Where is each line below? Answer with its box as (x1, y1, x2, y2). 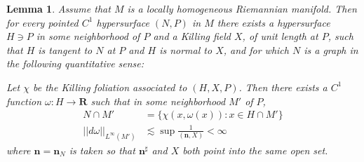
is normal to (159, 42, 213, 57)
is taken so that (69, 142, 135, 157)
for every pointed (6, 15, 79, 29)
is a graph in (304, 42, 358, 57)
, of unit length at (242, 29, 318, 43)
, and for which (223, 42, 289, 57)
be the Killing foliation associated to (32, 79, 187, 94)
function (6, 93, 42, 108)
